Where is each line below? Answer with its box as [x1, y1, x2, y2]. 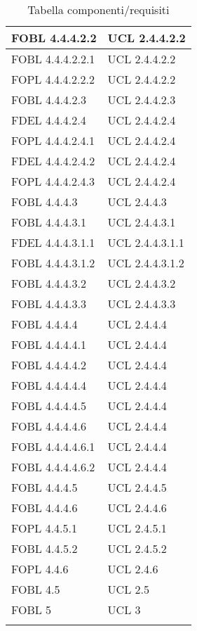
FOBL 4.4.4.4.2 [11, 357, 86, 373]
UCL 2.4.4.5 [107, 479, 167, 495]
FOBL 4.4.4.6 [11, 499, 78, 516]
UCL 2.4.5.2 [107, 540, 167, 556]
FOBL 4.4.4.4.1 [11, 336, 86, 352]
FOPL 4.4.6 [11, 561, 69, 577]
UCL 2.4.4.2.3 [107, 91, 176, 108]
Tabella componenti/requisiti [27, 1, 170, 18]
